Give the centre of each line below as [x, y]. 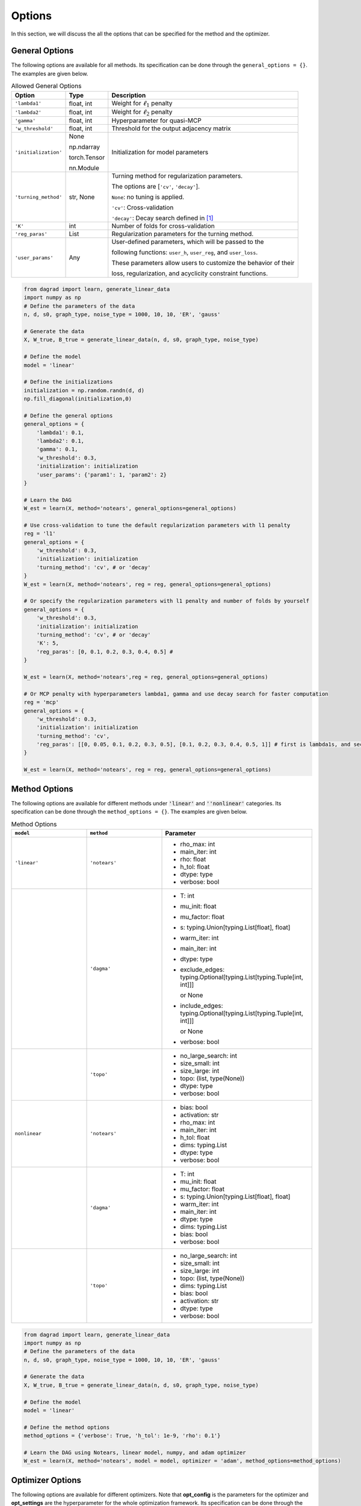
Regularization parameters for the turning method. [183, 234]
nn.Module [84, 168]
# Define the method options [67, 1427]
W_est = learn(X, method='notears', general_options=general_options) [130, 508]
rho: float [193, 859]
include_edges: [202, 1005]
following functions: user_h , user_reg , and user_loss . [185, 252]
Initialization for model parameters [160, 152]
